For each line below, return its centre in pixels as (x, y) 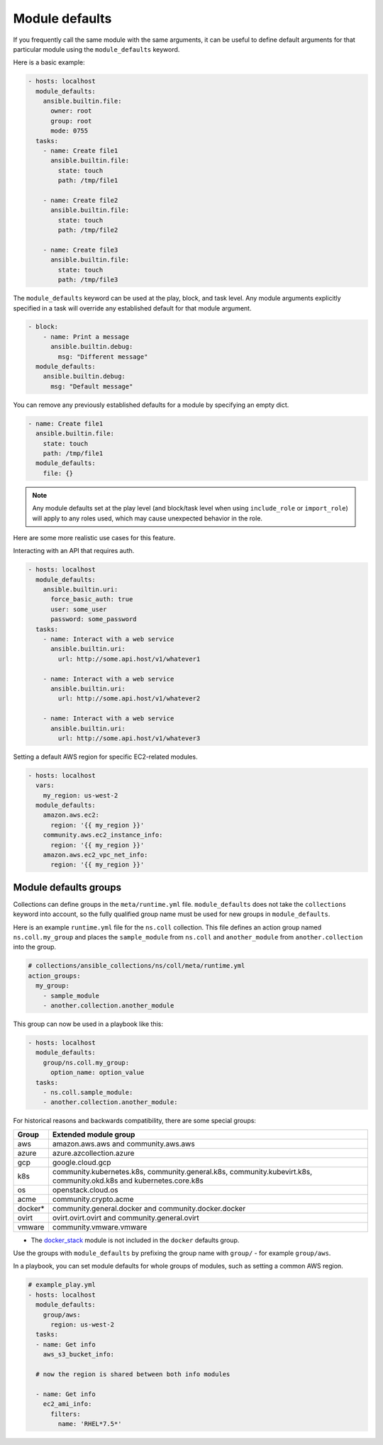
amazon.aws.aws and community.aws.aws (123, 1144)
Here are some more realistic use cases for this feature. (94, 537)
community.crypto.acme (93, 1199)
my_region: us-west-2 (81, 795)
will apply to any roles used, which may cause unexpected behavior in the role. (147, 518)
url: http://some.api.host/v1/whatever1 (129, 659)
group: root (71, 121)
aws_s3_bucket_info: (79, 1355)
